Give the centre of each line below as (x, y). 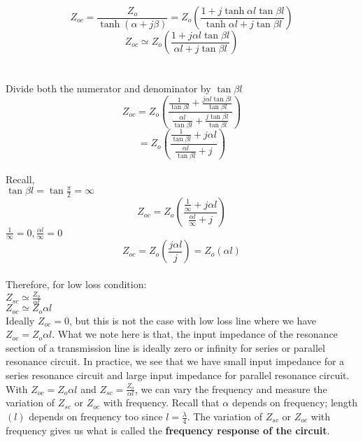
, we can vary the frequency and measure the (231, 388)
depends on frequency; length (295, 402)
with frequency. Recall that (161, 402)
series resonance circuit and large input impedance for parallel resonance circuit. (178, 375)
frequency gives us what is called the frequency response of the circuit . (168, 430)
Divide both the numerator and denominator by (108, 88)
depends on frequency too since (96, 416)
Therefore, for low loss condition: (76, 284)
